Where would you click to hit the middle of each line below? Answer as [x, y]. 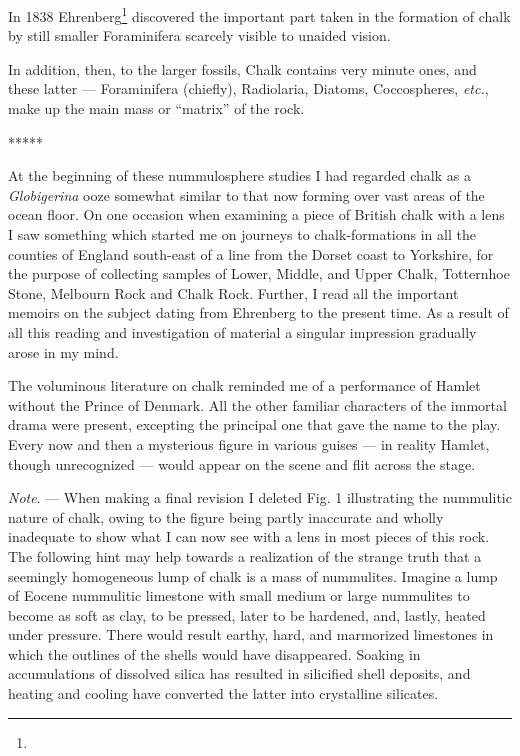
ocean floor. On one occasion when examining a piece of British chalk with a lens [256, 214]
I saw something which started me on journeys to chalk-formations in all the [242, 234]
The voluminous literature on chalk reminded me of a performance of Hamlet [244, 385]
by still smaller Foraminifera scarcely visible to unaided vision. [199, 35]
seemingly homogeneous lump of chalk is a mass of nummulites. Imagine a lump [253, 575]
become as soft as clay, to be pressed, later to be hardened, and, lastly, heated [247, 614]
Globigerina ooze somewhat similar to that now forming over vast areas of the [246, 194]
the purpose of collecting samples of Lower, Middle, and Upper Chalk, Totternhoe [259, 273]
